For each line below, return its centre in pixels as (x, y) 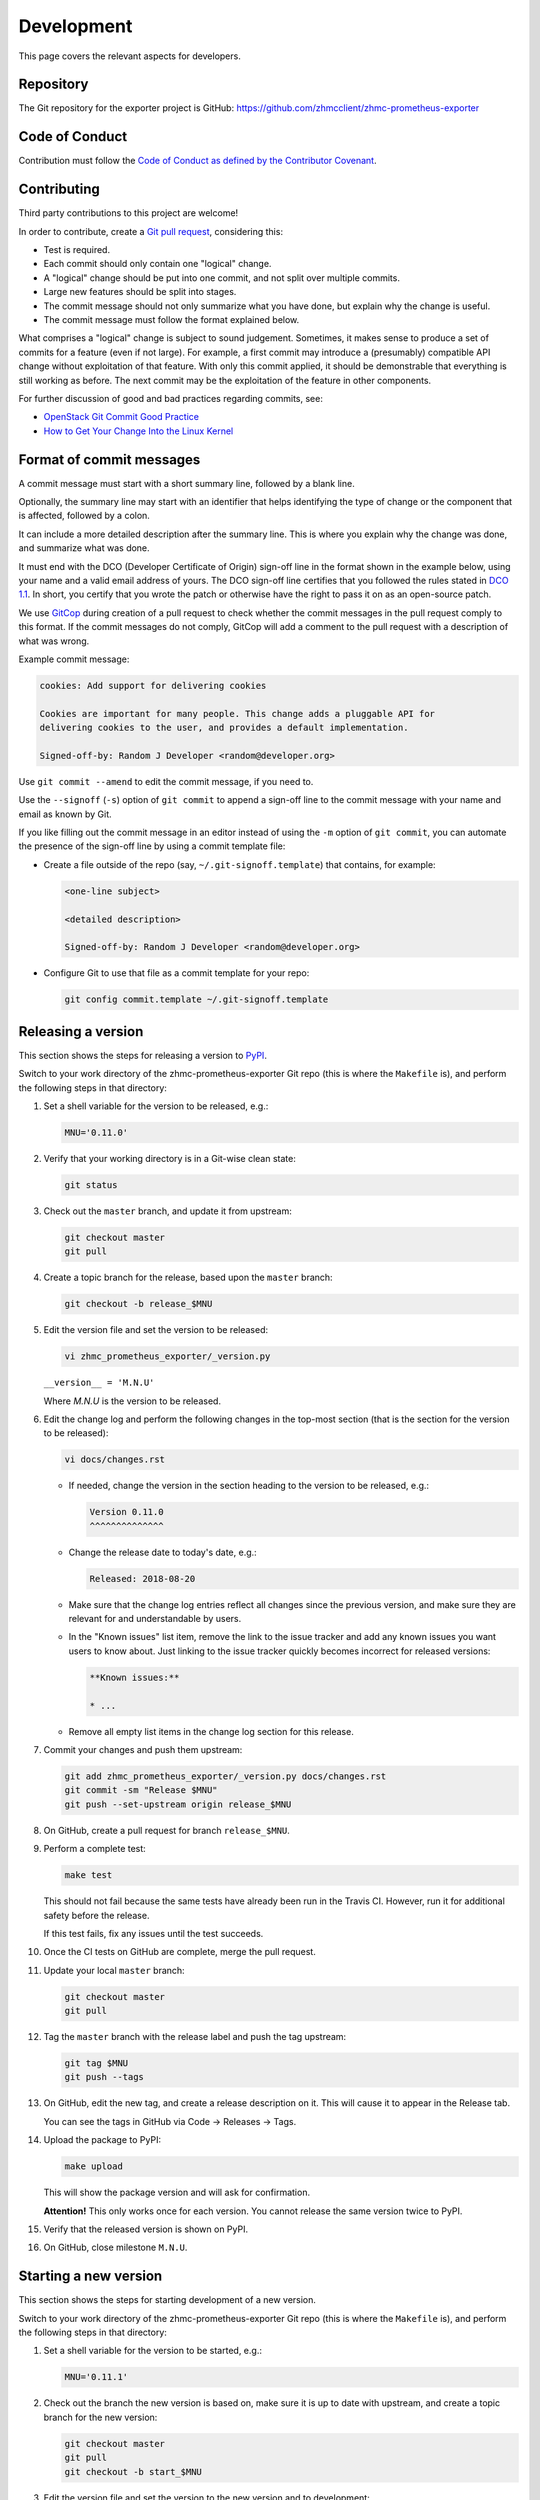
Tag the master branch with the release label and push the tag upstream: (195, 2037)
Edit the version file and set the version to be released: (156, 1330)
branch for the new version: (100, 2417)
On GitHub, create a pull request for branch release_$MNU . (166, 1830)
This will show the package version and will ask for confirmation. (176, 2192)
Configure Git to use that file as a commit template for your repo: (176, 973)
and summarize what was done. (84, 548)
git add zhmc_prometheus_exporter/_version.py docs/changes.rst (225, 1776)
